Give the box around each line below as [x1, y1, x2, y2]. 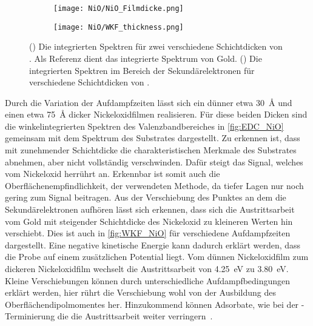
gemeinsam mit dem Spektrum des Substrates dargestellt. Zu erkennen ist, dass [5, 131, 300, 144]
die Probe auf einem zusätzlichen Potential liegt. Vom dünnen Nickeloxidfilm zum [5, 250, 309, 263]
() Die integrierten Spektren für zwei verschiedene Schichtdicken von [29, 40, 283, 53]
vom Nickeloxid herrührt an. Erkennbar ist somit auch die [5, 167, 220, 180]
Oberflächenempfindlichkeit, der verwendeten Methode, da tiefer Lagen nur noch [5, 179, 304, 191]
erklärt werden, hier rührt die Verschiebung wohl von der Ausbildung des [5, 286, 277, 299]
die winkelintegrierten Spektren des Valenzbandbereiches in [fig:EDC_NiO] [5, 119, 284, 132]
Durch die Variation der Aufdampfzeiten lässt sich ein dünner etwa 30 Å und [5, 96, 292, 108]
